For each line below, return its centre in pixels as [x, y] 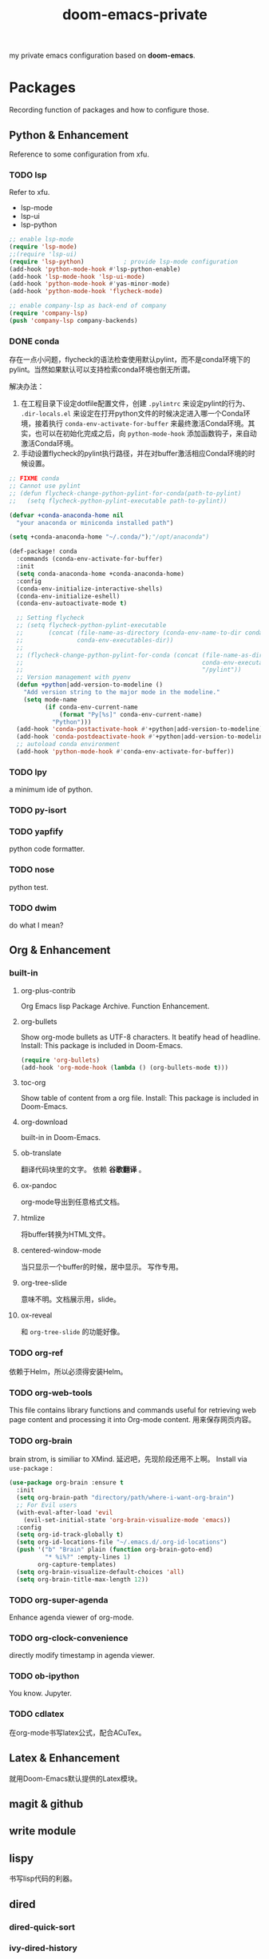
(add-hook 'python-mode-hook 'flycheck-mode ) [86, 292]
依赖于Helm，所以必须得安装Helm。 [68, 1371]
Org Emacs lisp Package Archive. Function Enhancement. [115, 1006]
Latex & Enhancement [65, 1758]
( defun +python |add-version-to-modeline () [89, 685]
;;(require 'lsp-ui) [44, 254]
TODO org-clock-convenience [69, 1638]
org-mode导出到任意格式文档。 [72, 1202]
